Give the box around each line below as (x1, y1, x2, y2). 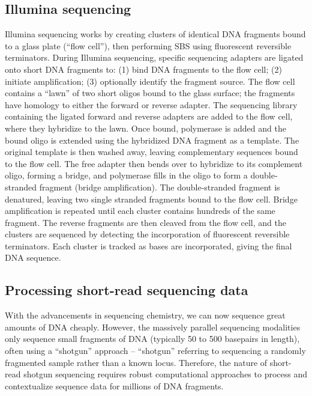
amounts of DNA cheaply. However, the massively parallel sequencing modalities (5, 320, 301, 333)
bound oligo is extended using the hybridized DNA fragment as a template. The (5, 133, 299, 146)
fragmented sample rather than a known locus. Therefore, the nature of (5, 356, 268, 368)
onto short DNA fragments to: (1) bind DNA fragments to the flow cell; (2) (5, 62, 282, 75)
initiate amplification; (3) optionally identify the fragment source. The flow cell (5, 75, 295, 87)
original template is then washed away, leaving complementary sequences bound (5, 145, 298, 158)
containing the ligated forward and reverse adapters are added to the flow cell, (5, 110, 293, 123)
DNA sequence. (5, 251, 61, 264)
